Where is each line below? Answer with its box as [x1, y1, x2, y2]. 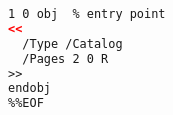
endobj [8, 81, 51, 96]
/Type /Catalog [22, 36, 123, 51]
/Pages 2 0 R [22, 51, 109, 66]
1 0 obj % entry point [8, 7, 166, 21]
